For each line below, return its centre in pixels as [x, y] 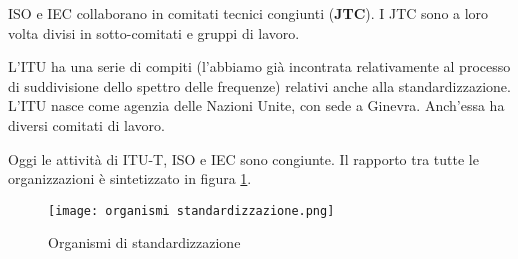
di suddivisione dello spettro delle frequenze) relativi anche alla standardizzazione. [259, 85]
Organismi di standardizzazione [144, 242]
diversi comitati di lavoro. [86, 124]
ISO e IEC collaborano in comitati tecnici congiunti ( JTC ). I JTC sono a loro [248, 13]
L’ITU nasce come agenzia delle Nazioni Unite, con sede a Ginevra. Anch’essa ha [256, 105]
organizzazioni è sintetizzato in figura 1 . [130, 178]
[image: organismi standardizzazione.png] [191, 210]
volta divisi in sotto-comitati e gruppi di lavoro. [154, 32]
